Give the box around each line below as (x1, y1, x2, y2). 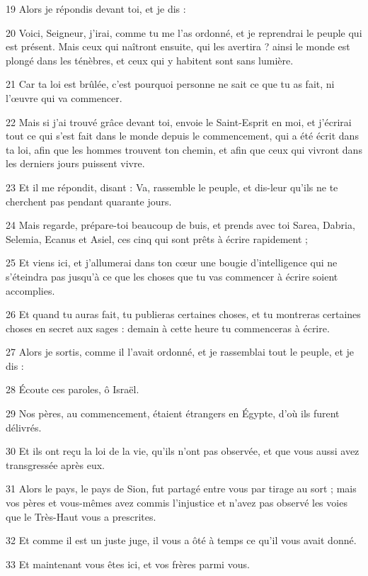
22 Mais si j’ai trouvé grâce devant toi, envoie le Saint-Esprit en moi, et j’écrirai (6, 114, 352, 129)
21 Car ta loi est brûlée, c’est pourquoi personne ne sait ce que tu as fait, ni (6, 77, 335, 91)
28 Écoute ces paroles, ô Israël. (6, 382, 139, 397)
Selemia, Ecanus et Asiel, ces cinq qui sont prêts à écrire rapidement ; (6, 231, 308, 246)
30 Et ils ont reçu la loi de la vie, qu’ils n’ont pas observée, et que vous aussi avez (6, 444, 360, 458)
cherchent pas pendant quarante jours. (6, 193, 172, 208)
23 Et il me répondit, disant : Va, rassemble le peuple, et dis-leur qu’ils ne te (6, 179, 338, 194)
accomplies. (6, 283, 55, 298)
